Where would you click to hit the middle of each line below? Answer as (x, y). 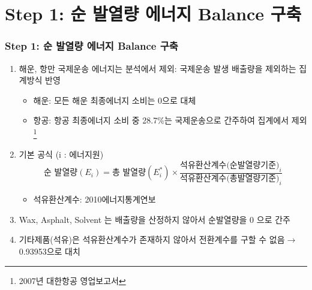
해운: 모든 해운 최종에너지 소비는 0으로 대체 (115, 100)
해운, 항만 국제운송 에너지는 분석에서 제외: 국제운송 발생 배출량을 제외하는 (157, 68)
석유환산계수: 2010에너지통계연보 (94, 199)
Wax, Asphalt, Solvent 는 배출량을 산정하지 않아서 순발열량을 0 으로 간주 (154, 219)
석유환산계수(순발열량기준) (230, 165)
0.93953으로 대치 (49, 251)
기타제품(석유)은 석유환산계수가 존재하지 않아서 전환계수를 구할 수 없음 (152, 239)
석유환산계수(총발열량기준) (230, 179)
